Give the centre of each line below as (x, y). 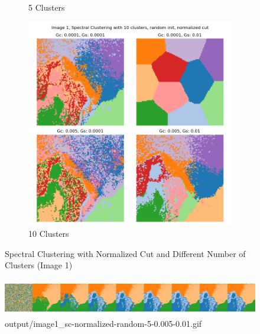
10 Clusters (49, 234)
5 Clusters (47, 7)
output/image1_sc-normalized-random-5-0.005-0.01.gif (103, 324)
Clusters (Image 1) (39, 265)
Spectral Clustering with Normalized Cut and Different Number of (125, 253)
